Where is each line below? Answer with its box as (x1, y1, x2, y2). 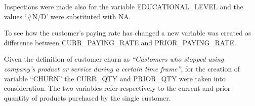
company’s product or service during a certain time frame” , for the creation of (4, 63, 240, 73)
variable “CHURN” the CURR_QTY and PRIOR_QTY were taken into (4, 73, 226, 83)
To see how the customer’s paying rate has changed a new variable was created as (4, 28, 252, 38)
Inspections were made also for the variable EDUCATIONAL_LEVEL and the (4, 1, 243, 11)
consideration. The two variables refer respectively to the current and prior (4, 83, 231, 93)
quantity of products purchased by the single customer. (4, 92, 171, 103)
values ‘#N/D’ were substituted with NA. (4, 11, 131, 21)
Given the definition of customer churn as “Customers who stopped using (4, 54, 224, 64)
